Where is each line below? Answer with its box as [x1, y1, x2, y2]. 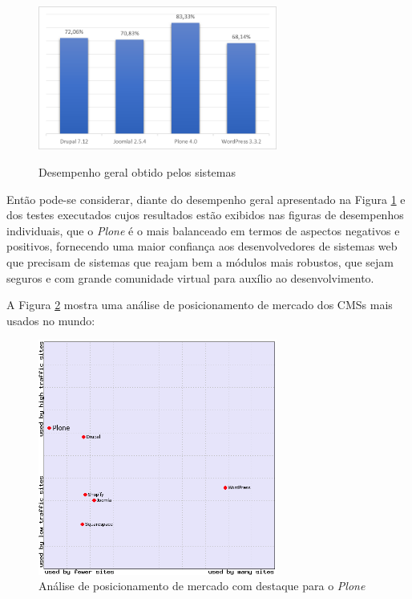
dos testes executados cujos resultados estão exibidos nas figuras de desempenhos [6, 206, 404, 223]
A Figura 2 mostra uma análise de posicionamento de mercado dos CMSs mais [6, 296, 393, 313]
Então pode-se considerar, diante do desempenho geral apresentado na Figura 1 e [6, 190, 406, 207]
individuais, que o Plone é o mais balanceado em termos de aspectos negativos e [6, 222, 400, 238]
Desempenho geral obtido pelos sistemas [38, 163, 236, 180]
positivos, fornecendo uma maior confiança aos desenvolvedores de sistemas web [6, 238, 398, 255]
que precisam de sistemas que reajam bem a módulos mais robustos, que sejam [6, 253, 394, 270]
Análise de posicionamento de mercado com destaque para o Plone [38, 577, 366, 594]
